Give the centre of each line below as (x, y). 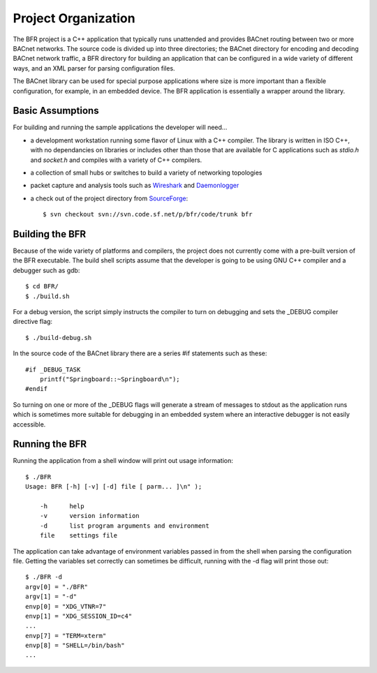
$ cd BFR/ (42, 287)
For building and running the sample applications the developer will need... (120, 127)
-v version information (89, 516)
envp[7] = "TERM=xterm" (66, 636)
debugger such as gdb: (46, 270)
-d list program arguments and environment (124, 526)
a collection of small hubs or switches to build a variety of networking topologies (146, 172)
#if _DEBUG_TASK (53, 369)
